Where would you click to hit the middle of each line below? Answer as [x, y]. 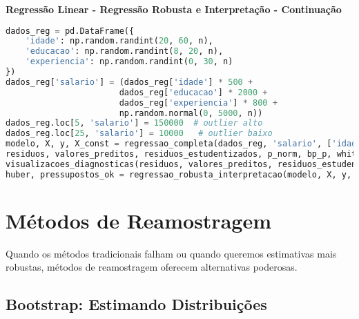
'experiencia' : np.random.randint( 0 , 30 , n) [129, 62]
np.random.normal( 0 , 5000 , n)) [191, 113]
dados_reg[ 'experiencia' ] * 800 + [198, 103]
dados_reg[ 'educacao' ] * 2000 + [193, 92]
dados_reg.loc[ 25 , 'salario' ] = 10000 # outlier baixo [139, 134]
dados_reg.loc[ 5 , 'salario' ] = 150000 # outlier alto [134, 123]
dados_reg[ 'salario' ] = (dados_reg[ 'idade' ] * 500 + [129, 82]
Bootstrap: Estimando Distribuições [136, 304]
